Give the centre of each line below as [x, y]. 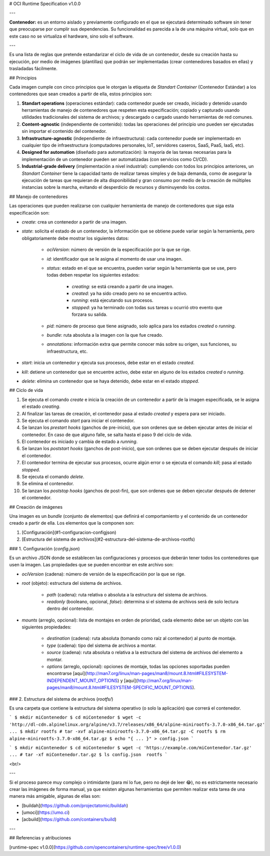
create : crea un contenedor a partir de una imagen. [74, 222]
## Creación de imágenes [36, 507]
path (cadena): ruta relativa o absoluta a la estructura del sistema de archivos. [127, 594]
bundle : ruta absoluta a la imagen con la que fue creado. [105, 335]
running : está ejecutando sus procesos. [112, 300]
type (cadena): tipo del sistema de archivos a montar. [102, 645]
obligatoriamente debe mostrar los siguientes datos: [75, 238]
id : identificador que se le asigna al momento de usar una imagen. [114, 259]
